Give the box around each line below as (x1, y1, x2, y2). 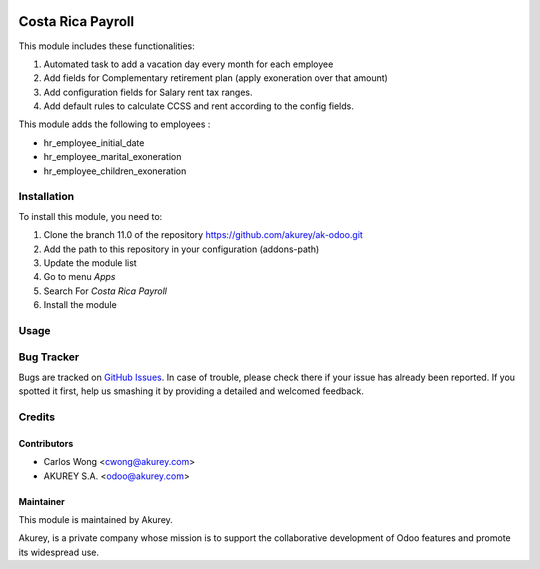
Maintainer (18, 495, 65, 507)
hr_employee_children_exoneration (43, 165, 187, 177)
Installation (18, 190, 75, 204)
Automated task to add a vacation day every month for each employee (43, 58, 334, 70)
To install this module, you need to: (18, 210, 163, 222)
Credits (18, 410, 55, 424)
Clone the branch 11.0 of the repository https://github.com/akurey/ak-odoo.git (43, 229, 364, 241)
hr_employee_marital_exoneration (43, 151, 182, 163)
